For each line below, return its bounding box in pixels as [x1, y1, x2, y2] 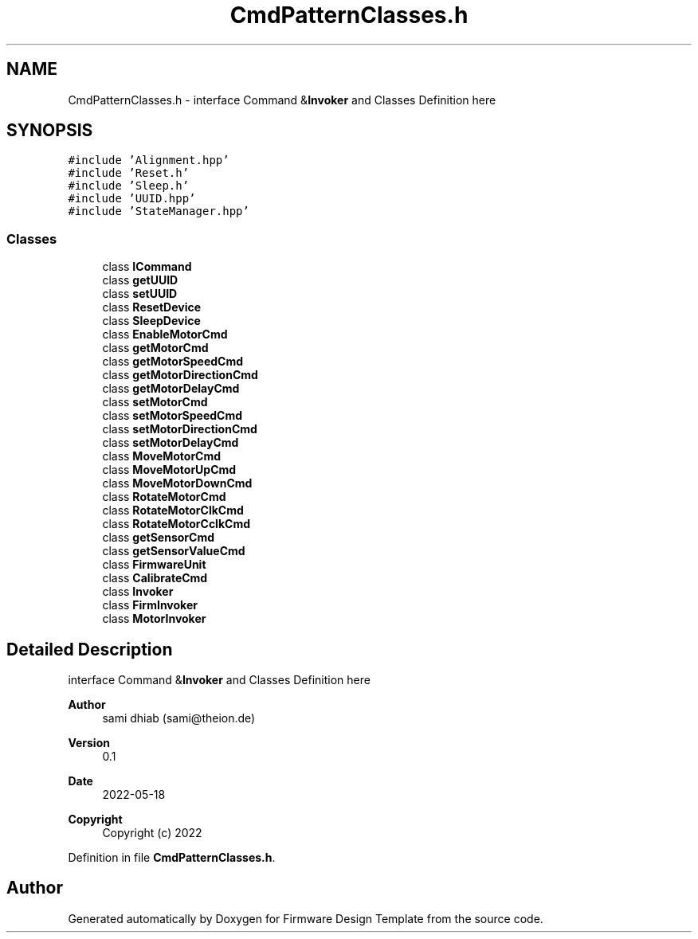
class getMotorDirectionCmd [102, 368, 258, 382]
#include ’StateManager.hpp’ [68, 205, 249, 218]
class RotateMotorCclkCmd [102, 517, 250, 531]
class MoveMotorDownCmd [102, 476, 253, 491]
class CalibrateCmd [102, 571, 208, 585]
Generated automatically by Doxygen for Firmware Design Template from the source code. [68, 911, 543, 925]
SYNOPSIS [6, 120, 93, 141]
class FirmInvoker [102, 598, 198, 612]
